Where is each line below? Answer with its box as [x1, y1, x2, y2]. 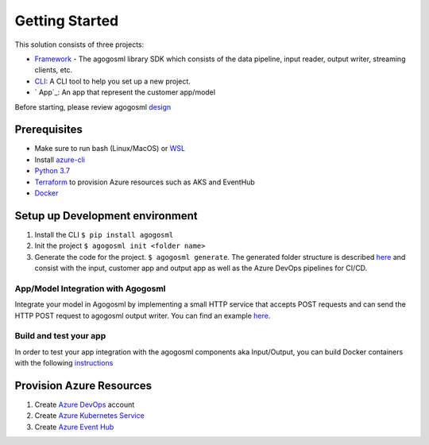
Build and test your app [14, 331, 106, 342]
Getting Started [14, 12, 119, 29]
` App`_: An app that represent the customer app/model [34, 87, 216, 97]
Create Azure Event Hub [34, 422, 114, 431]
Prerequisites [14, 123, 83, 137]
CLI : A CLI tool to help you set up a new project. [34, 76, 191, 86]
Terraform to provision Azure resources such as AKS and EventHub [34, 177, 256, 187]
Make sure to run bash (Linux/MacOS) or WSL [34, 144, 186, 153]
